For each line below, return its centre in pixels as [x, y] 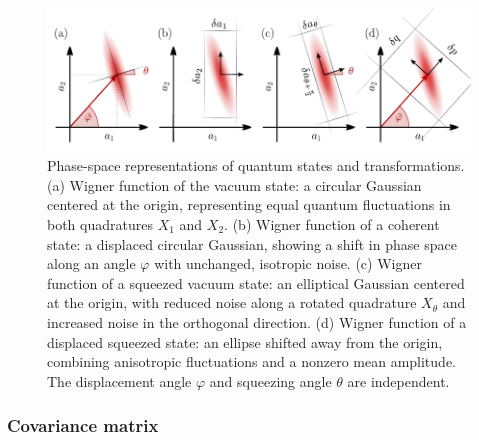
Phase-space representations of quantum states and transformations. [256, 165]
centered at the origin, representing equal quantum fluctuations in [249, 204]
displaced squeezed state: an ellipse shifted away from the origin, [245, 341]
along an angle [91, 263]
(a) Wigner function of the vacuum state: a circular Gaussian [234, 184]
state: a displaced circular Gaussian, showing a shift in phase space [252, 243]
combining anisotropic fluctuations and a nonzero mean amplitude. [251, 361]
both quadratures [100, 223]
